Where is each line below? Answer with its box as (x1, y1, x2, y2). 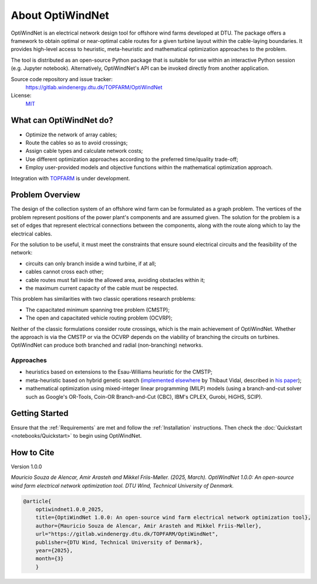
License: (11, 92, 32, 99)
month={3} (35, 555, 64, 562)
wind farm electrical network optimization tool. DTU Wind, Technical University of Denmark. (11, 482, 234, 489)
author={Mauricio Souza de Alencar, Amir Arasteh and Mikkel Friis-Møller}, (35, 522, 262, 529)
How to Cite (11, 447, 55, 458)
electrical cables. (11, 230, 52, 237)
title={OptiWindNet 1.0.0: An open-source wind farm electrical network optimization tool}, (35, 514, 311, 521)
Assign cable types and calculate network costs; (25, 147, 143, 155)
